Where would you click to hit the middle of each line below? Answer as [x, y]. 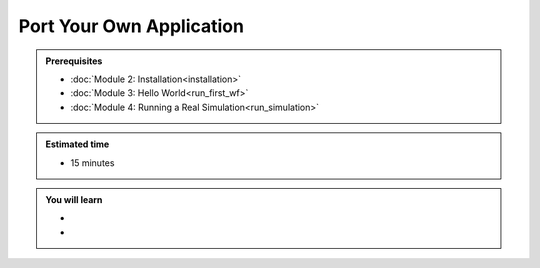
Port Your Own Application [131, 26]
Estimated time [77, 144]
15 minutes [92, 162]
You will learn [74, 199]
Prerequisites [74, 61]
